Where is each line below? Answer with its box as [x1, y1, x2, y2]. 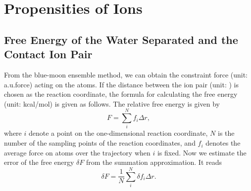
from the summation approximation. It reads [86, 157, 222, 167]
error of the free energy [4, 157, 74, 167]
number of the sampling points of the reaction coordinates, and [4, 138, 196, 148]
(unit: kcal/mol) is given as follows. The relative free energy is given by [4, 98, 220, 109]
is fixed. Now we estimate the [157, 147, 247, 157]
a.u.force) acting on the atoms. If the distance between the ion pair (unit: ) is [4, 79, 239, 89]
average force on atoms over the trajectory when [4, 147, 151, 157]
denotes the [205, 138, 241, 148]
